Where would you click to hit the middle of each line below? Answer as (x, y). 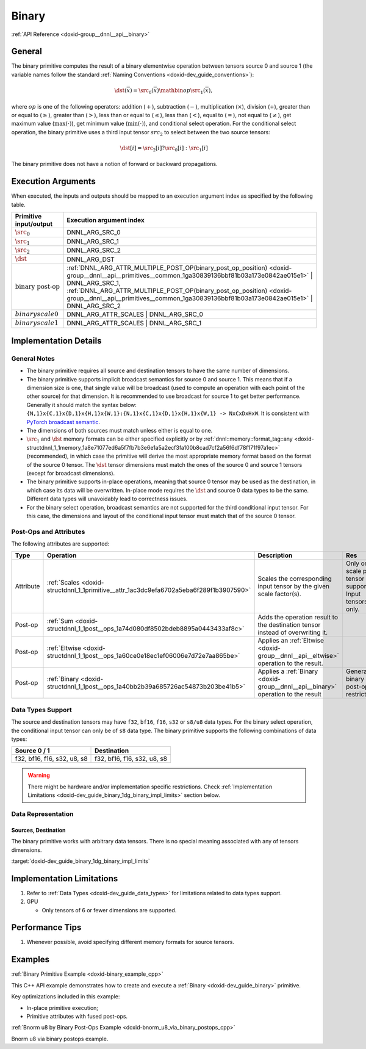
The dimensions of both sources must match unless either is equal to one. (120, 431)
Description (275, 555)
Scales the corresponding (295, 579)
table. (18, 204)
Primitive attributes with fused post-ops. (77, 1016)
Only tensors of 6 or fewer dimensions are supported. (109, 910)
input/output (34, 224)
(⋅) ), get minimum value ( (96, 124)
